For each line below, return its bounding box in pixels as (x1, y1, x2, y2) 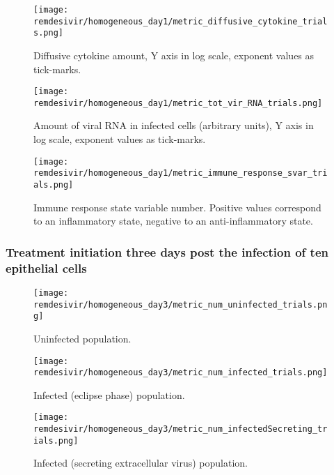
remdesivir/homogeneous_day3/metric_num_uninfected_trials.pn (33, 299, 328, 310)
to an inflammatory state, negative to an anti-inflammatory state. (33, 213, 313, 228)
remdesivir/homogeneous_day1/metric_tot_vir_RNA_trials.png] (33, 98, 323, 108)
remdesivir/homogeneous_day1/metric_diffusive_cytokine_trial (33, 16, 328, 27)
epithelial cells (6, 259, 87, 276)
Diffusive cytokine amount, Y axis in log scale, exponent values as (33, 47, 315, 62)
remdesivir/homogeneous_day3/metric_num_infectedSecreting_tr (33, 424, 328, 435)
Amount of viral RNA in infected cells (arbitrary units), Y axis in (33, 118, 314, 133)
